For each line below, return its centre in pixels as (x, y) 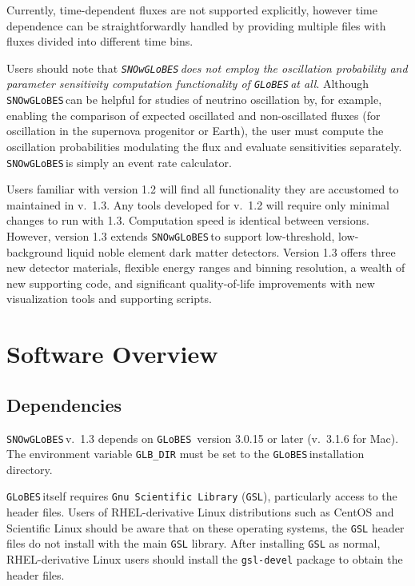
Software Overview (112, 354)
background (35, 251)
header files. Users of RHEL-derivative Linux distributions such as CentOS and (200, 512)
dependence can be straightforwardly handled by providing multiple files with (196, 25)
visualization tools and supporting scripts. (109, 299)
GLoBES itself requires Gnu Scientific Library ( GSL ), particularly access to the (202, 496)
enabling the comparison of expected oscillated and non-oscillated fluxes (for (194, 115)
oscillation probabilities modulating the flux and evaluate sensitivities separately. (204, 146)
